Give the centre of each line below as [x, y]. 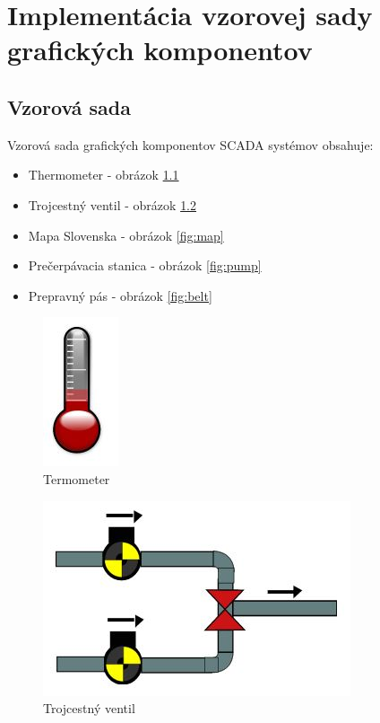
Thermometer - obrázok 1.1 [104, 175]
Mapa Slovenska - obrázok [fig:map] [126, 235]
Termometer [77, 478]
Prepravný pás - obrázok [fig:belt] [120, 295]
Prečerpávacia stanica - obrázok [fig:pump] [145, 265]
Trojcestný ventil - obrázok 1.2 [112, 204]
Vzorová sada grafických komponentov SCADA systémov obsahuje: [190, 144]
